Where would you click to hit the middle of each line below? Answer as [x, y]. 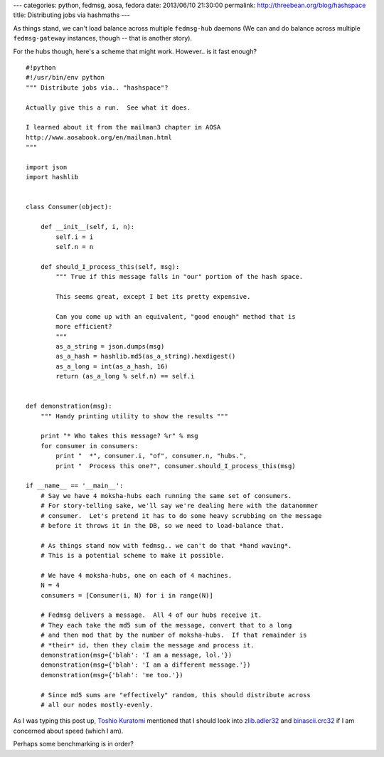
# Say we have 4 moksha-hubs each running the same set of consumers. [166, 496]
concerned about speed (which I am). [68, 731]
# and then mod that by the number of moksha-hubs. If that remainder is [174, 635]
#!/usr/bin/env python [65, 78]
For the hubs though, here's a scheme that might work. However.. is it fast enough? [135, 51]
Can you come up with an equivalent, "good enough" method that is [176, 316]
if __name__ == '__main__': [75, 486]
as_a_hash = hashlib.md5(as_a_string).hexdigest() [146, 356]
